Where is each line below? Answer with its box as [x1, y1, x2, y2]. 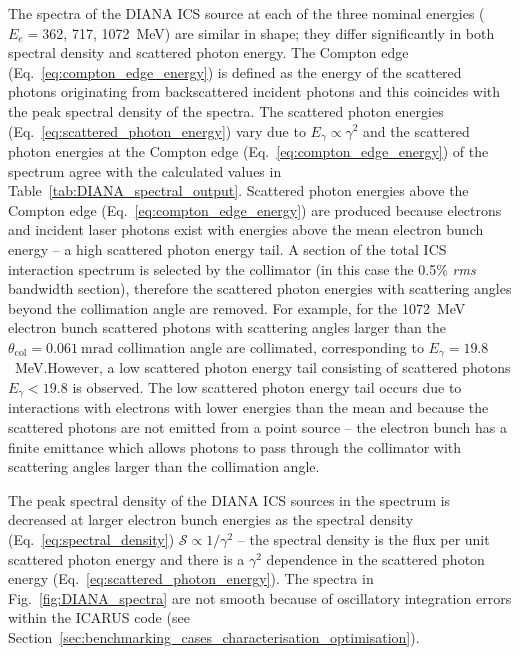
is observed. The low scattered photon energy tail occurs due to [72, 377, 462, 397]
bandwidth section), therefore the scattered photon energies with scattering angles [8, 278, 512, 299]
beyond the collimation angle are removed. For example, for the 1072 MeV [8, 297, 466, 318]
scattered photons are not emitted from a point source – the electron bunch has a [8, 417, 508, 438]
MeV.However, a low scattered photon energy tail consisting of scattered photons [14, 357, 511, 378]
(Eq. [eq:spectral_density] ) [8, 529, 175, 550]
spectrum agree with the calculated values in [8, 160, 282, 181]
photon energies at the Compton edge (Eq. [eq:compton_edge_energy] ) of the [8, 141, 489, 162]
